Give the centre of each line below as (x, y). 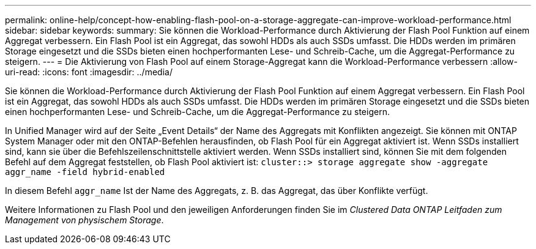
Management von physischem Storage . (84, 220)
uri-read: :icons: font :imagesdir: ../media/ (89, 72)
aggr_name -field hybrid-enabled (85, 172)
